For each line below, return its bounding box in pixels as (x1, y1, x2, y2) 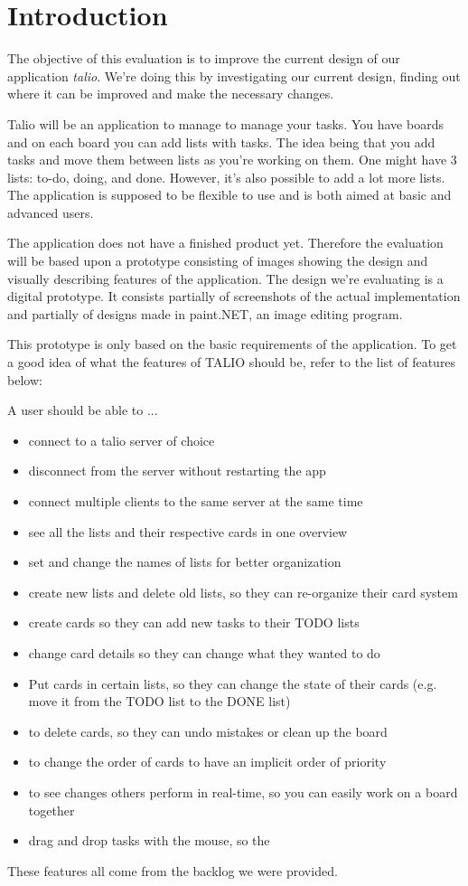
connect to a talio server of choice (28, 430, 215, 449)
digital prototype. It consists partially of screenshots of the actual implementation (7, 287, 461, 306)
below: (7, 370, 42, 389)
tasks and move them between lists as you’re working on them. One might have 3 (7, 150, 457, 169)
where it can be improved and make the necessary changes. (7, 84, 334, 103)
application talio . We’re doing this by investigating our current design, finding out (7, 66, 461, 85)
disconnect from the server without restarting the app (28, 461, 326, 480)
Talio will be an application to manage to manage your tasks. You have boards (7, 114, 444, 133)
